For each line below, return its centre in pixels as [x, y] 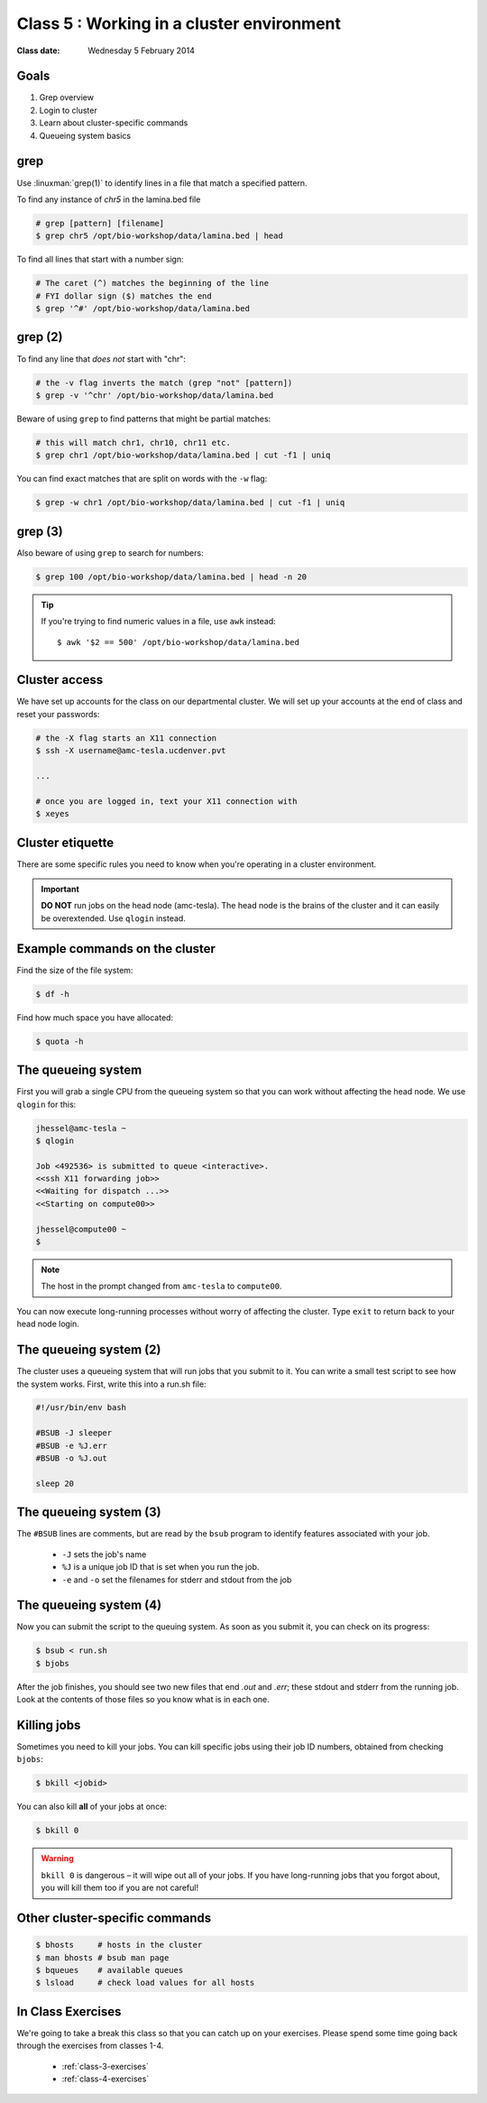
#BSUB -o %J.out [72, 1458]
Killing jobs [49, 1725]
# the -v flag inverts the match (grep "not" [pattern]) [164, 383]
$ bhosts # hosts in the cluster [119, 1945]
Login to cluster [69, 110]
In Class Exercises [69, 2011]
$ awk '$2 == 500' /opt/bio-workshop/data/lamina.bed [178, 642]
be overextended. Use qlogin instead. [114, 918]
